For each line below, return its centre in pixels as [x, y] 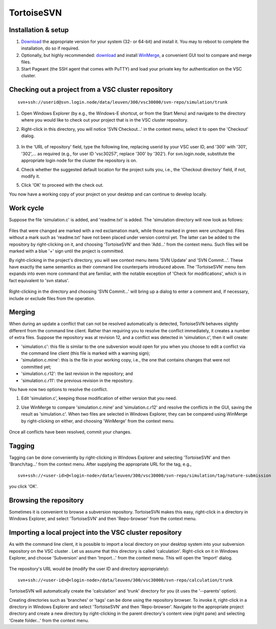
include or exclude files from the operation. [52, 298]
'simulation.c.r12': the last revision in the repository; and [77, 374]
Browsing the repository [46, 500]
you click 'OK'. [23, 486]
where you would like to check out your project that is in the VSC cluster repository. [105, 120]
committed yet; [36, 367]
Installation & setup [39, 30]
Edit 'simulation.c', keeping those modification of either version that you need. [99, 398]
